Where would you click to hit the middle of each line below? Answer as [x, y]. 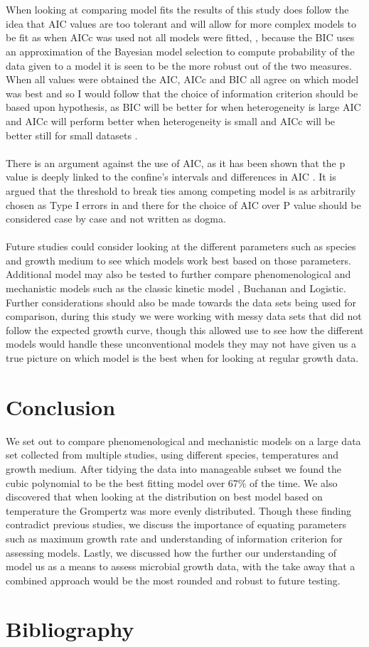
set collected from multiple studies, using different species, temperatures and [172, 455]
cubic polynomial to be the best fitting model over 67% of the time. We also [172, 482]
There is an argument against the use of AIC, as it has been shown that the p [176, 162]
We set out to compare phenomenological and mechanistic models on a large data [183, 440]
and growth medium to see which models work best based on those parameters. [178, 260]
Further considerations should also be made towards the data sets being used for [181, 302]
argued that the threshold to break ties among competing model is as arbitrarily [181, 190]
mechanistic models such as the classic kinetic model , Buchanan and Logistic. [176, 288]
